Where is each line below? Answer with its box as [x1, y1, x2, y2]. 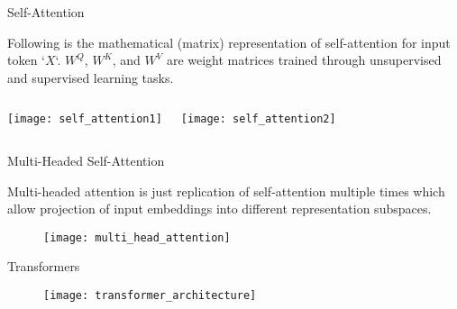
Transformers [7, 257, 80, 276]
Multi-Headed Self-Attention [7, 151, 165, 170]
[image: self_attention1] [7, 113, 162, 126]
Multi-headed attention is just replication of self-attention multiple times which [7, 181, 445, 200]
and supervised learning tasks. [7, 68, 174, 86]
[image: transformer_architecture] [43, 289, 257, 303]
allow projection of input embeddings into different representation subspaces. [7, 199, 432, 218]
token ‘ [7, 50, 45, 69]
